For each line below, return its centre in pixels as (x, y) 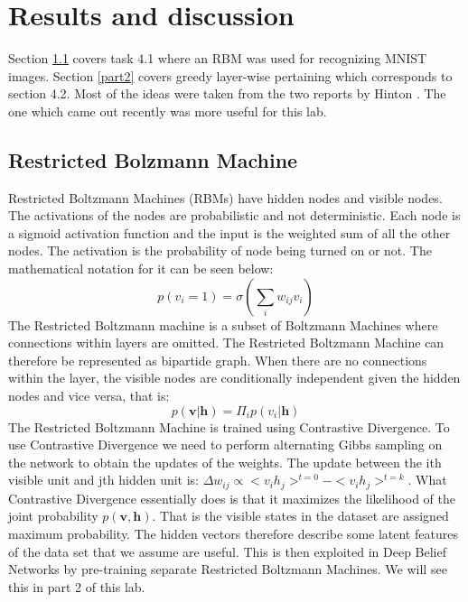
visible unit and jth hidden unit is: (103, 480)
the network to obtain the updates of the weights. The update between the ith (225, 462)
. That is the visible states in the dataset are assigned (300, 516)
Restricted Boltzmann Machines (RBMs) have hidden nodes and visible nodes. (225, 197)
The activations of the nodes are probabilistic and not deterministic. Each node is (234, 215)
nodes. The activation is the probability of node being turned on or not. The (220, 250)
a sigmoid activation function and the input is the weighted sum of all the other (229, 232)
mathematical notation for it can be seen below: (141, 269)
